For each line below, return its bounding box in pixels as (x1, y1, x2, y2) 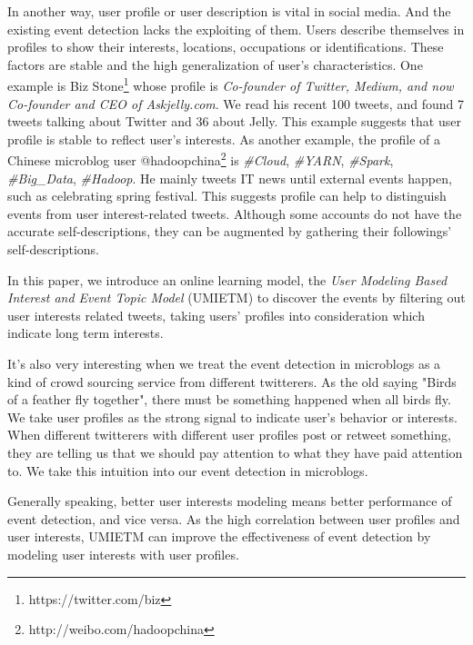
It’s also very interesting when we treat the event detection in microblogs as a (7, 354, 441, 372)
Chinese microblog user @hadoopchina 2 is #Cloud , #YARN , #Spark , (7, 148, 394, 170)
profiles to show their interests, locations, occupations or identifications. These (7, 37, 444, 56)
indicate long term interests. (7, 323, 164, 342)
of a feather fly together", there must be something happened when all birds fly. (7, 390, 451, 409)
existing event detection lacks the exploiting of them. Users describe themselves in (7, 19, 465, 38)
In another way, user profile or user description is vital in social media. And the (7, 2, 451, 20)
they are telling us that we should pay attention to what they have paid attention (7, 442, 463, 461)
